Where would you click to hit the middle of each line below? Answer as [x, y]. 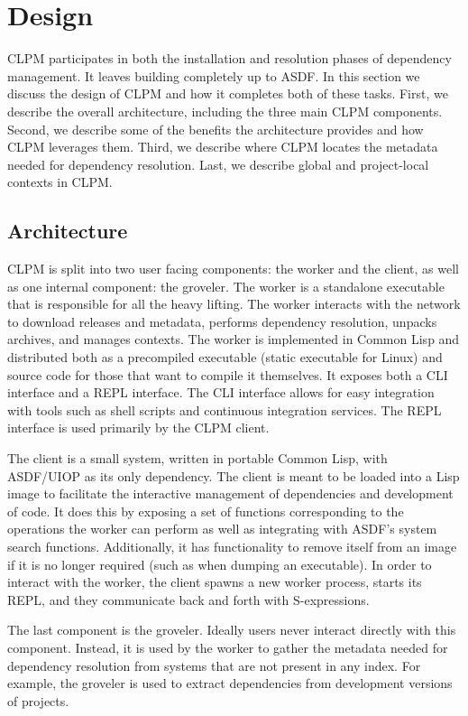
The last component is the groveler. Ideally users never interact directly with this [232, 630]
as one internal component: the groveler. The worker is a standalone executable [226, 286]
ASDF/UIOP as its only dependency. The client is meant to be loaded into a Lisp [234, 475]
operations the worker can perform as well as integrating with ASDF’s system [222, 529]
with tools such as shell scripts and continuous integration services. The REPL [225, 409]
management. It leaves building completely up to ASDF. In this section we [214, 75]
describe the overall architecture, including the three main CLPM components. [225, 111]
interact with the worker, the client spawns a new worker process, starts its [215, 582]
